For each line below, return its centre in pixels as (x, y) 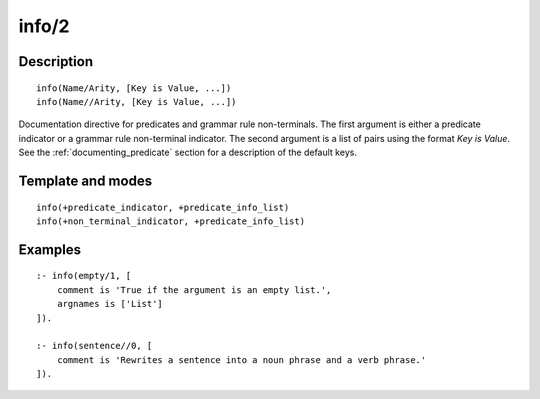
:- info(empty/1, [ (84, 276)
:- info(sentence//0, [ (94, 346)
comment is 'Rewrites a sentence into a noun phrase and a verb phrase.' (241, 359)
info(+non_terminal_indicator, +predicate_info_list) (170, 221)
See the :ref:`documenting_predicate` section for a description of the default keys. (187, 152)
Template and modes (85, 180)
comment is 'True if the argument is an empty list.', (194, 289)
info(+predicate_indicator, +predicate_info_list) (163, 207)
